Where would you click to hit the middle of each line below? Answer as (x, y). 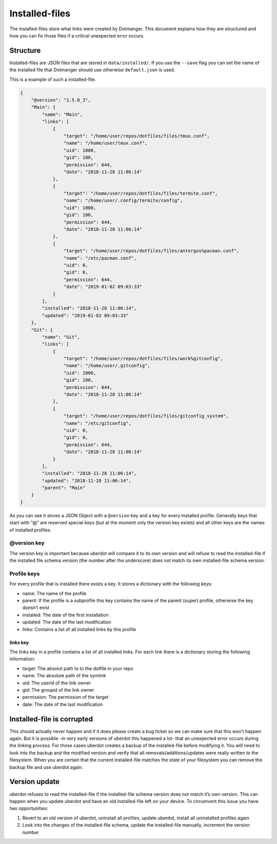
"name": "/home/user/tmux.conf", (105, 143)
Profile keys (25, 574)
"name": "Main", (62, 114)
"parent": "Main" (64, 488)
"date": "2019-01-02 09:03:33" (103, 287)
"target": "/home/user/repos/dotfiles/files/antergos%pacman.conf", (151, 251)
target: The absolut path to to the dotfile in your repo (78, 668)
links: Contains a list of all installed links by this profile (79, 629)
